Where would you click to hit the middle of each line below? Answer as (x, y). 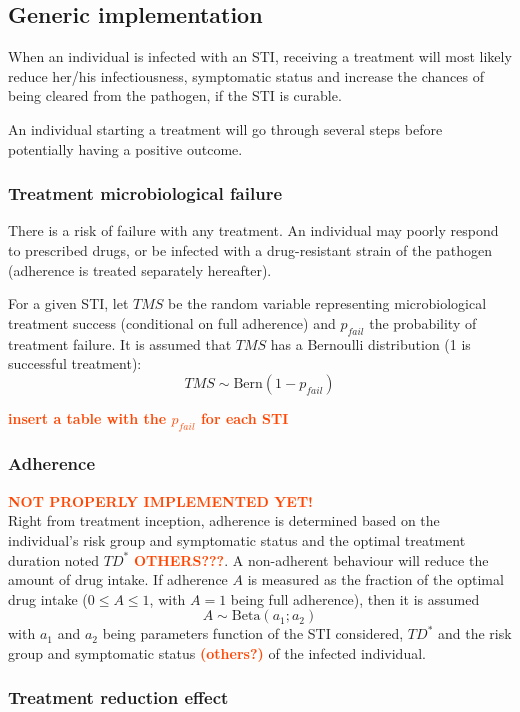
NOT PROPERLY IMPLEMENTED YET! (161, 500)
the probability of (423, 322)
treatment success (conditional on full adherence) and (172, 322)
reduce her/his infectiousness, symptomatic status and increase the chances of (246, 75)
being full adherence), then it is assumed (355, 598)
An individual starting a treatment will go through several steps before (225, 128)
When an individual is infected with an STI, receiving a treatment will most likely (260, 56)
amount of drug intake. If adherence (118, 579)
